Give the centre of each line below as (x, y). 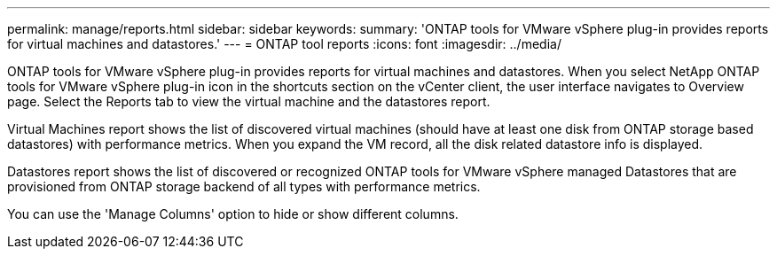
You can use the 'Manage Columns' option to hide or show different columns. (233, 214)
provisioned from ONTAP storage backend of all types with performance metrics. (244, 186)
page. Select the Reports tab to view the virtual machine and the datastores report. (249, 101)
